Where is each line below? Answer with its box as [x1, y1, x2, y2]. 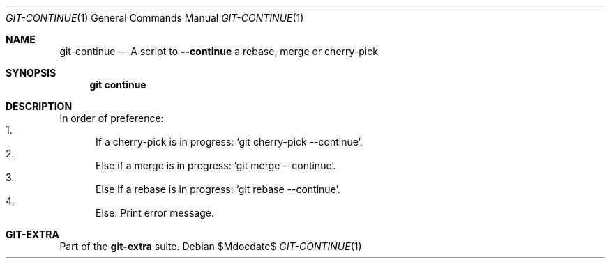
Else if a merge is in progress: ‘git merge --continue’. [96, 160, 336, 171]
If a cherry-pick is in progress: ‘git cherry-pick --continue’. [96, 136, 363, 148]
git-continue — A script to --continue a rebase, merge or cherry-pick [59, 45, 378, 57]
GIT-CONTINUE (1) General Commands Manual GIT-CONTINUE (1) [6, 12, 304, 24]
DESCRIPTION [6, 100, 73, 112]
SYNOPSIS [6, 67, 56, 79]
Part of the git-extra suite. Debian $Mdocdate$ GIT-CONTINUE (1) [59, 240, 362, 252]
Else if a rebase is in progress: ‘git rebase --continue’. [96, 183, 340, 195]
